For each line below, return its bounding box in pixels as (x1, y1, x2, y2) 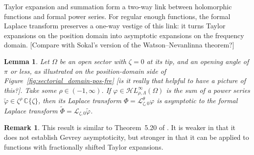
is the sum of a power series (166, 85, 250, 95)
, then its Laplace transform (38, 95, 121, 106)
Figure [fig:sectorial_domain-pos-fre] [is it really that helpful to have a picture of (4, 75, 246, 86)
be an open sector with (59, 56, 126, 66)
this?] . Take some (4, 85, 57, 95)
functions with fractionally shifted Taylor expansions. (4, 141, 163, 152)
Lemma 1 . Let (4, 56, 49, 66)
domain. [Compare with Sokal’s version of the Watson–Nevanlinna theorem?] (4, 40, 234, 50)
